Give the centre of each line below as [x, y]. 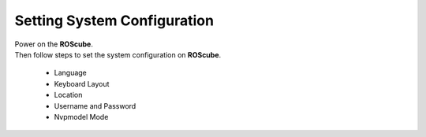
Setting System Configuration [114, 20]
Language [70, 73]
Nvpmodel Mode [81, 117]
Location [68, 95]
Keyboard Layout [82, 83]
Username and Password [95, 106]
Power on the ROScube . [54, 44]
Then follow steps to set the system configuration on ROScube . [118, 54]
